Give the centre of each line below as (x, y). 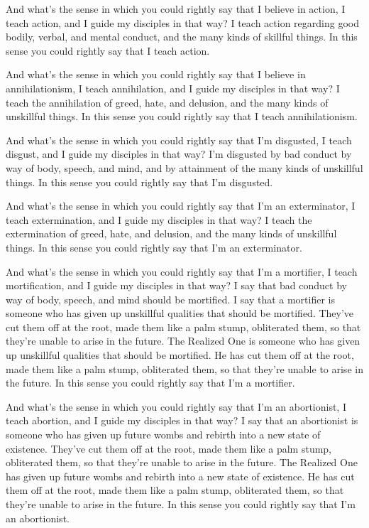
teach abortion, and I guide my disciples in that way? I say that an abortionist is (182, 420)
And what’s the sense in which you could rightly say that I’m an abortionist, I (176, 406)
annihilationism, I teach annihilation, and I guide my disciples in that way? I (173, 88)
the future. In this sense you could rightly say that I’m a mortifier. (150, 383)
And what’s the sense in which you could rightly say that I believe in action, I (176, 9)
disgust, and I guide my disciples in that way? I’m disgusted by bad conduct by (179, 154)
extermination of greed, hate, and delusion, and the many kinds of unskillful (171, 233)
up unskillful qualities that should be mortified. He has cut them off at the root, (180, 355)
